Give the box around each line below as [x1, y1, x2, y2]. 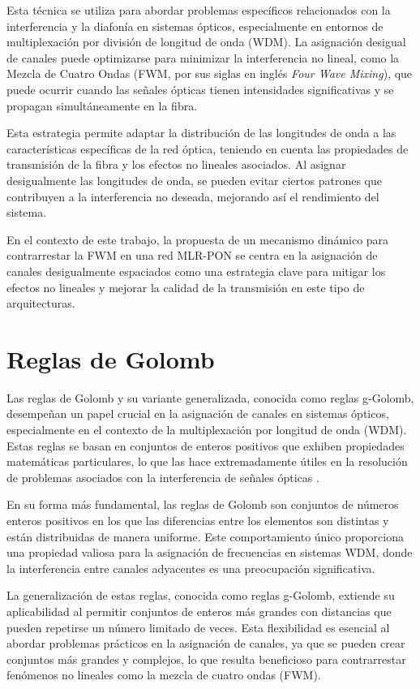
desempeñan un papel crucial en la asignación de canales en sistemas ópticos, [6, 405, 389, 422]
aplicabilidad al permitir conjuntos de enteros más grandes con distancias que [6, 602, 392, 619]
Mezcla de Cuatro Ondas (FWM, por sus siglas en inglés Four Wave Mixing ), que [6, 65, 413, 82]
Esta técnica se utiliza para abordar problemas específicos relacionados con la [6, 2, 391, 18]
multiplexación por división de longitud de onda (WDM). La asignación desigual [6, 33, 406, 50]
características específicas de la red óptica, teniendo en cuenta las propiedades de [6, 140, 409, 157]
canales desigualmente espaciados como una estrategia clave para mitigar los [6, 262, 386, 279]
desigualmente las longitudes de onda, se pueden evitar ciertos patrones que [6, 171, 382, 188]
